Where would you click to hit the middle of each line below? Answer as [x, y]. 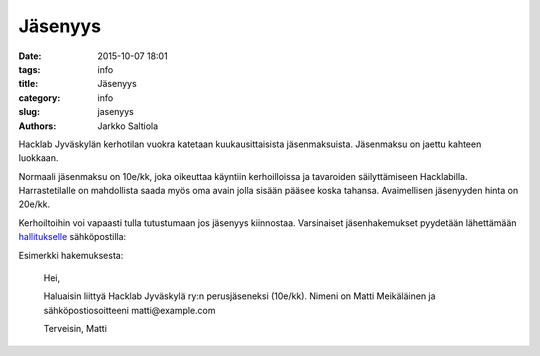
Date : [30, 56]
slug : [29, 112]
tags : [29, 69]
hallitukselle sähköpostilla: [72, 237]
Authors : [37, 126]
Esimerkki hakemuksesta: [71, 255]
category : [39, 97]
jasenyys [115, 112]
